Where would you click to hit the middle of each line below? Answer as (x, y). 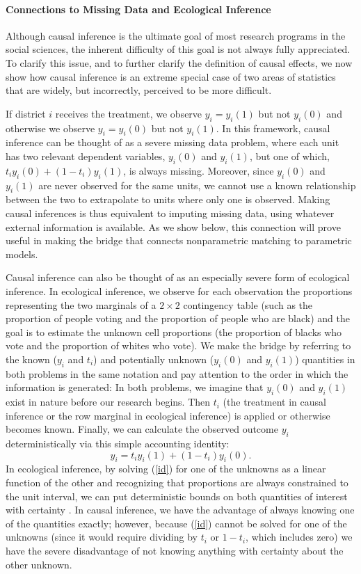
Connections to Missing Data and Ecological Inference (138, 9)
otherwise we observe (50, 128)
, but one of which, (290, 156)
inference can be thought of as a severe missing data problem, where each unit (173, 142)
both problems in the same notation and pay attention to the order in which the (177, 373)
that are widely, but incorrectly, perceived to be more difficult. (139, 90)
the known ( (31, 359)
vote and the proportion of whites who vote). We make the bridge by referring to (178, 345)
